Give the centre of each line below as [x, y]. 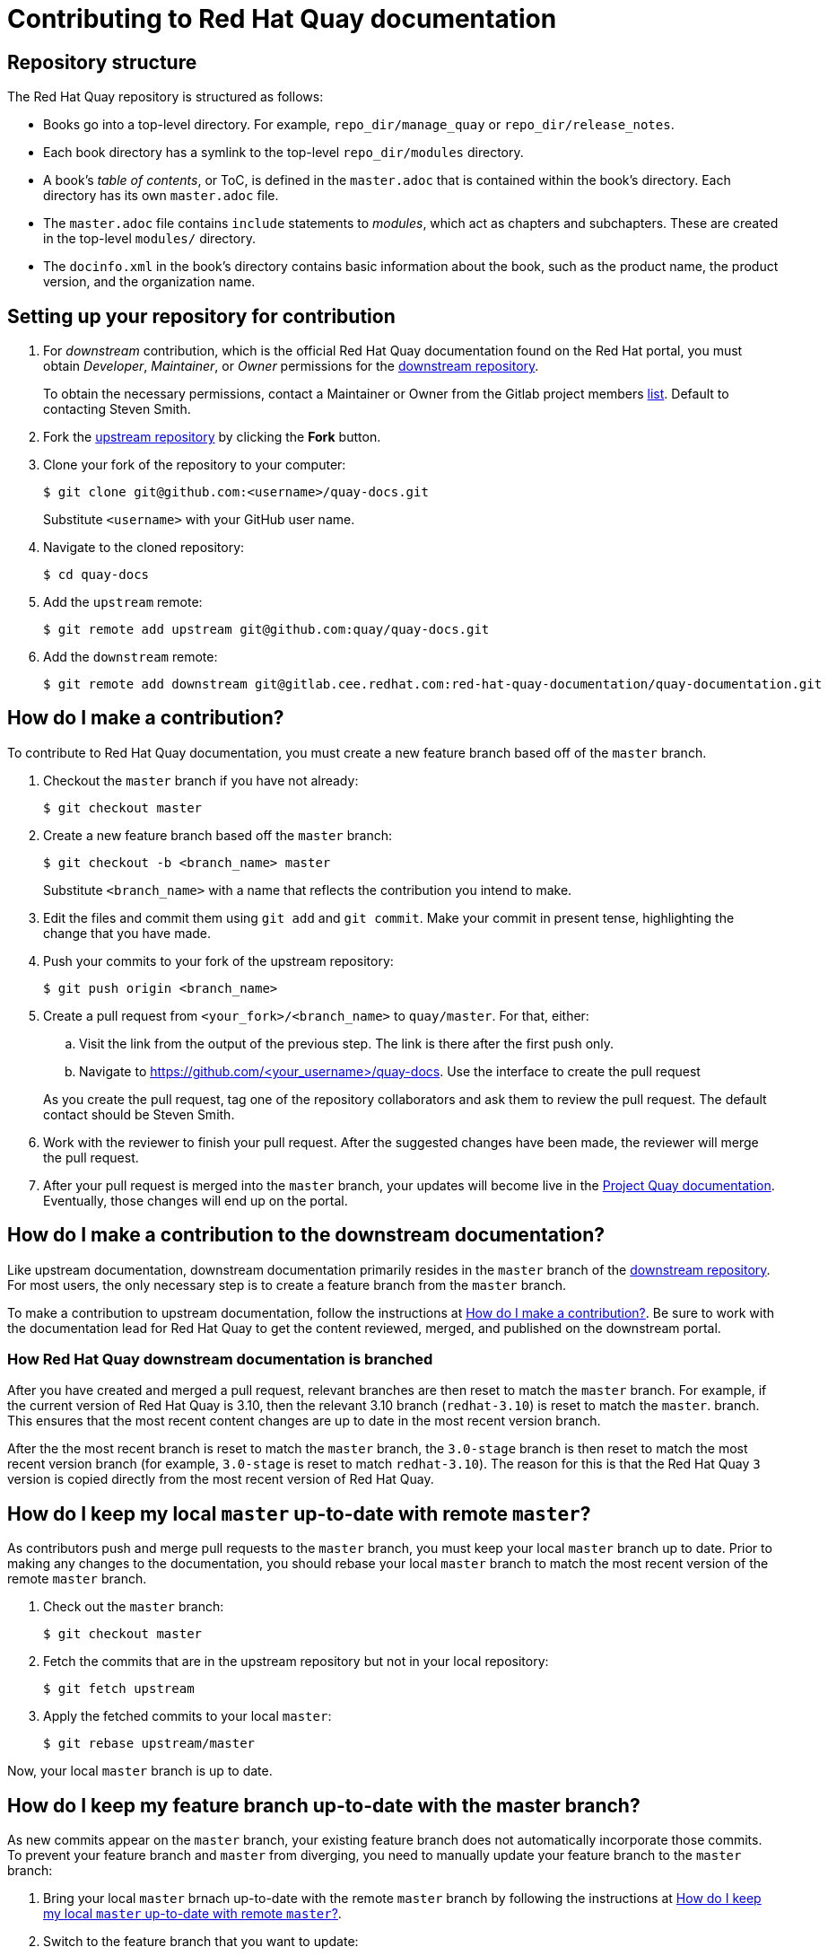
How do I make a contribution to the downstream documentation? [306, 1235]
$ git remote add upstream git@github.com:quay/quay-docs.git [266, 630]
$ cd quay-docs [96, 575]
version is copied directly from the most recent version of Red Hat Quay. [221, 1479]
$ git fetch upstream [119, 1689]
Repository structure [102, 62]
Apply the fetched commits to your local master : [187, 1716]
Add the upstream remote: [123, 602]
